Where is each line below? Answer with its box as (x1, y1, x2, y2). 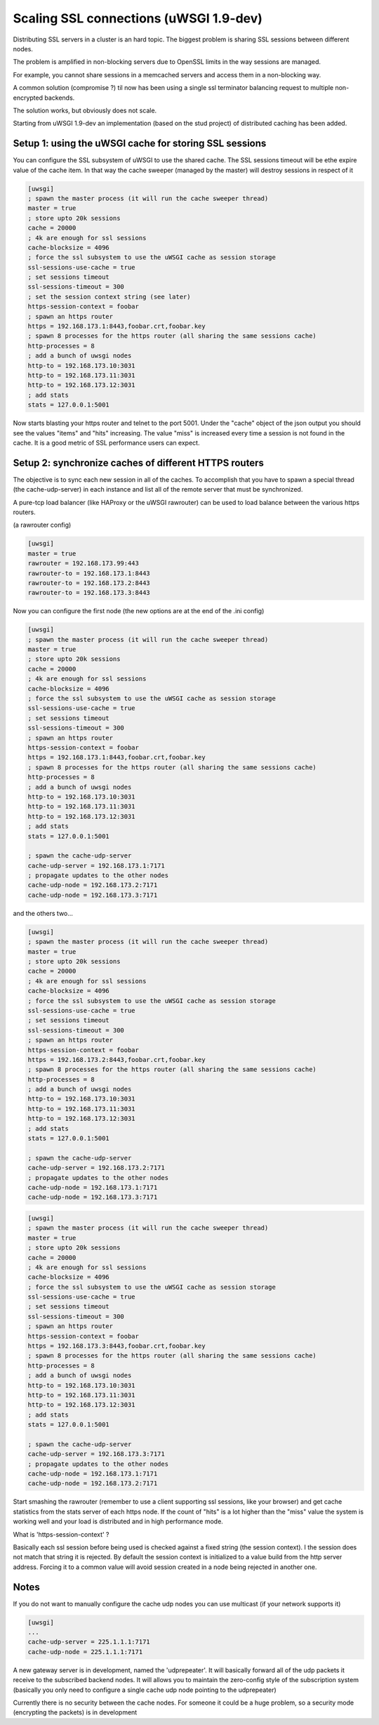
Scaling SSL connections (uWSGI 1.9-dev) (13, 11, 263, 26)
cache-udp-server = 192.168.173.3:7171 (27, 1450, 165, 1458)
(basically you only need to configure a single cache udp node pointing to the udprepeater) (13, 1686, 277, 1694)
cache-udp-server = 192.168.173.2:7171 (27, 1164, 165, 1172)
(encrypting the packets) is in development (13, 1708, 138, 1717)
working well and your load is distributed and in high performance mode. (13, 1517, 224, 1526)
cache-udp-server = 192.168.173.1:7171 (27, 861, 165, 870)
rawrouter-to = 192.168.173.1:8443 (27, 569, 150, 577)
